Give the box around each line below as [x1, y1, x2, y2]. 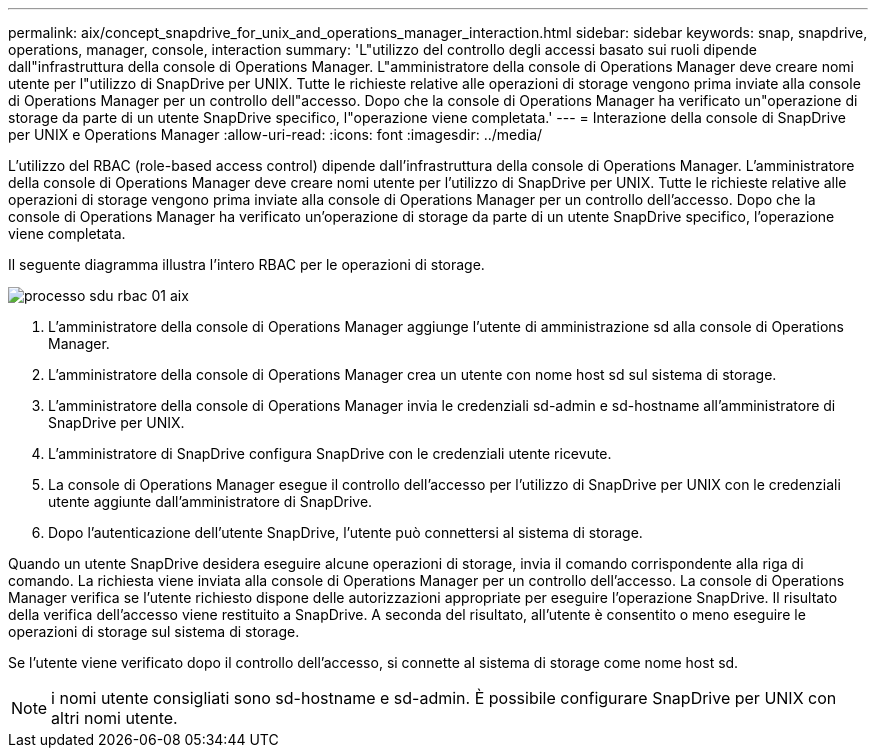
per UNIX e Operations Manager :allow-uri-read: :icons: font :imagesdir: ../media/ [8, 126, 543, 143]
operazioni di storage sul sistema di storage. [8, 623, 300, 640]
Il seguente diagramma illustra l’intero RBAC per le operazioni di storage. [8, 256, 485, 273]
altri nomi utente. [51, 708, 178, 728]
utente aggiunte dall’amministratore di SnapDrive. [48, 493, 373, 510]
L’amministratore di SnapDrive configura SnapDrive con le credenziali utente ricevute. [48, 445, 612, 462]
